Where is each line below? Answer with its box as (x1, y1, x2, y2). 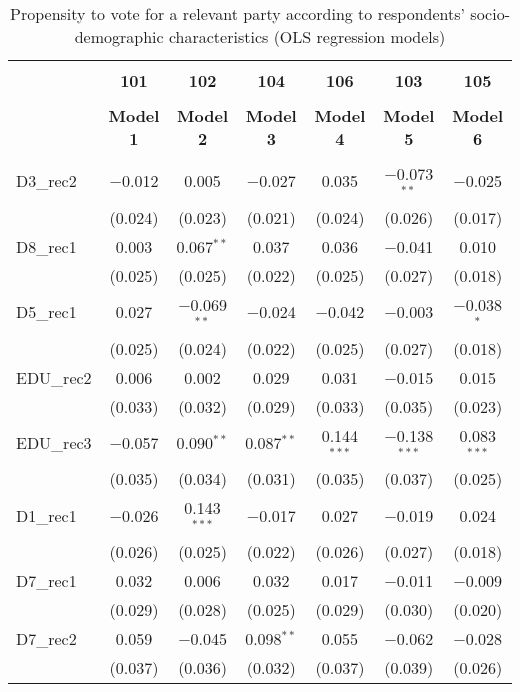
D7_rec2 (16, 627, 77, 651)
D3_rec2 (16, 169, 77, 193)
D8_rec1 (16, 234, 77, 258)
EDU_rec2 (16, 365, 92, 389)
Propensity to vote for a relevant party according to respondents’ (10, 2, 466, 25)
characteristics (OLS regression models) (168, 25, 446, 48)
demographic (74, 25, 164, 48)
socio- (470, 2, 510, 25)
